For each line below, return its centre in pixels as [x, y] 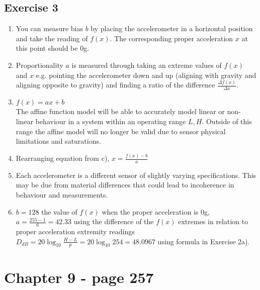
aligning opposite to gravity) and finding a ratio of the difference [115, 85]
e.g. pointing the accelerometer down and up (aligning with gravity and [146, 75]
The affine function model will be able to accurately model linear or [120, 111]
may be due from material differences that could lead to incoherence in [125, 185]
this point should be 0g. [53, 48]
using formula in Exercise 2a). [204, 241]
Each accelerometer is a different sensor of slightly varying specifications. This [136, 175]
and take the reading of [52, 38]
